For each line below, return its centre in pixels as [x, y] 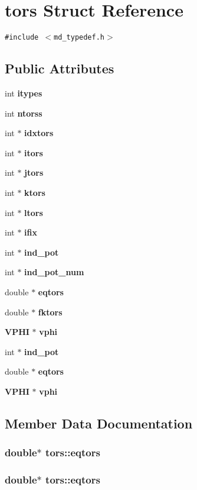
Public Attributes [60, 68]
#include [22, 38]
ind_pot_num [54, 272]
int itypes [24, 93]
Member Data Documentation [99, 423]
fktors [50, 312]
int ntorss [24, 113]
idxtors [39, 133]
